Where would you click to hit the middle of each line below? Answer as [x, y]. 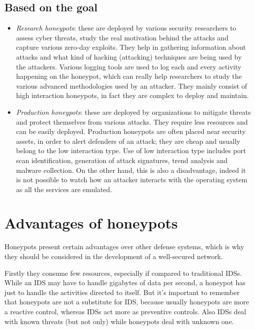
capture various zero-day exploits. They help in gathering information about [131, 47]
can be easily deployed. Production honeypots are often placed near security [131, 131]
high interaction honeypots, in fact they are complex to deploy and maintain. [132, 95]
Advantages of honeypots [91, 223]
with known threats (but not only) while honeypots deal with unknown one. [119, 321]
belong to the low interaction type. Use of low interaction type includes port [131, 150]
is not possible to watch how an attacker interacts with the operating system [132, 180]
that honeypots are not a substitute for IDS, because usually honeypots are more [127, 302]
